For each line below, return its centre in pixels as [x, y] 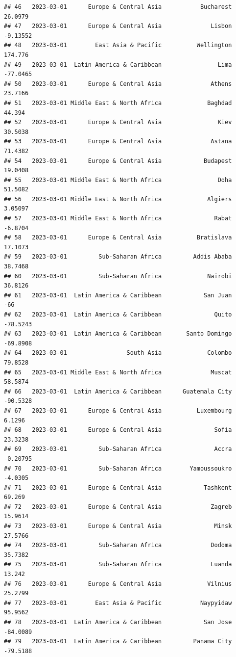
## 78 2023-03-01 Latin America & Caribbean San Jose [118, 622]
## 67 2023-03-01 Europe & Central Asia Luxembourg [118, 410]
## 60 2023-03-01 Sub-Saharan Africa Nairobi [118, 276]
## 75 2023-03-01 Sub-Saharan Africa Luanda [118, 565]
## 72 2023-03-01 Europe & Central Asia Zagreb [118, 507]
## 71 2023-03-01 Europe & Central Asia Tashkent [118, 487]
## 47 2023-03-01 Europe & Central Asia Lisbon [118, 26]
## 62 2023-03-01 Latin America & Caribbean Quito [118, 315]
